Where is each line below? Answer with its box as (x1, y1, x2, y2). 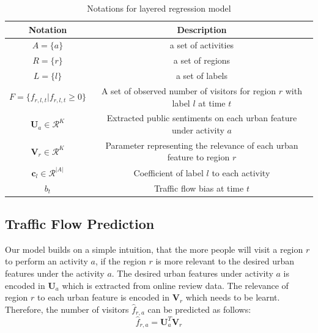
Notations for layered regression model (87, 2, 231, 14)
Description (177, 23, 227, 36)
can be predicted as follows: (147, 302, 251, 315)
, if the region (95, 255, 146, 268)
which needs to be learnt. (185, 291, 280, 304)
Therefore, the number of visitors (5, 302, 129, 315)
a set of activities (169, 39, 234, 51)
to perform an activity (5, 255, 88, 268)
